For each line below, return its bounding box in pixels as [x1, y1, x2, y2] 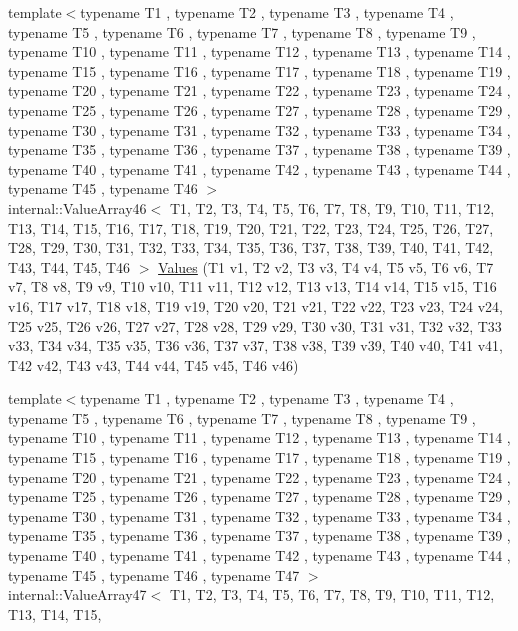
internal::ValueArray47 [8, 584, 147, 605]
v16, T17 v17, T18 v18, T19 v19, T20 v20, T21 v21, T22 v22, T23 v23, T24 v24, [8, 295, 504, 316]
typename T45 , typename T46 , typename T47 [8, 564, 300, 585]
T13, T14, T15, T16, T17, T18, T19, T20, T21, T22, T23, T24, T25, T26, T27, [8, 217, 494, 238]
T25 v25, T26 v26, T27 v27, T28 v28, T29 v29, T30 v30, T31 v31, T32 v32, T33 [8, 315, 502, 336]
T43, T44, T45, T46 [8, 256, 131, 277]
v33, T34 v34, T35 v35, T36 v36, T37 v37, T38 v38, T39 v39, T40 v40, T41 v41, [8, 335, 504, 356]
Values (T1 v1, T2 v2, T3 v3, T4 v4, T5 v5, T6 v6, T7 [158, 256, 494, 277]
